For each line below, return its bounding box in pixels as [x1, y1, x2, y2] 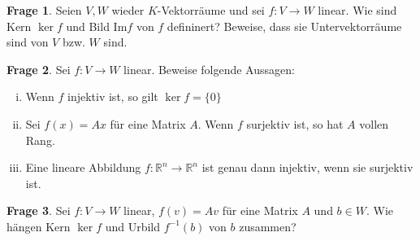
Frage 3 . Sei [6, 202, 71, 219]
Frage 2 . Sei [6, 60, 71, 77]
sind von [6, 33, 49, 50]
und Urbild [105, 217, 161, 234]
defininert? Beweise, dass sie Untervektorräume [167, 17, 402, 34]
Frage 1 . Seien [6, 2, 82, 18]
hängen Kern [6, 217, 71, 234]
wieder [111, 2, 145, 18]
